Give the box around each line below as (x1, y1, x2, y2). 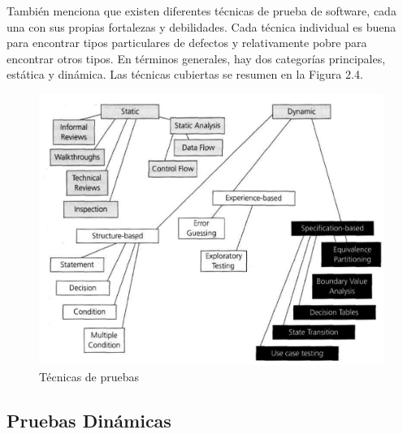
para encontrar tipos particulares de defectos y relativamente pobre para (6, 34, 367, 51)
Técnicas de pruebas (39, 367, 140, 385)
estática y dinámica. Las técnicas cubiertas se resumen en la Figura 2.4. (6, 66, 363, 83)
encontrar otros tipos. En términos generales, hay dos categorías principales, (6, 49, 386, 67)
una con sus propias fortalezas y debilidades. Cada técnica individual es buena (6, 18, 396, 35)
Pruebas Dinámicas (6, 407, 171, 432)
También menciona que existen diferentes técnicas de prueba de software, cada (6, 2, 396, 19)
